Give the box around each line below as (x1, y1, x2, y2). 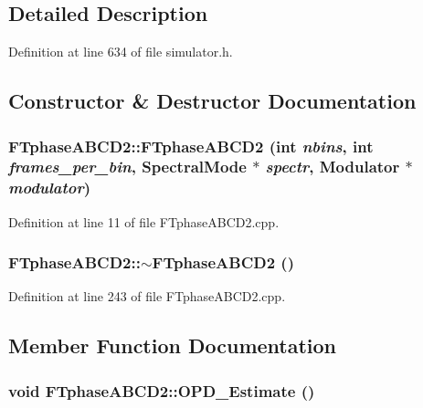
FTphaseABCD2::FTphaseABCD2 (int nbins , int (8, 134, 374, 157)
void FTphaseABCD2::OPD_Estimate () (8, 379, 315, 402)
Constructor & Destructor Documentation (8, 87, 417, 115)
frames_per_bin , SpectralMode (8, 155, 247, 178)
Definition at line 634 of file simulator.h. (8, 42, 233, 61)
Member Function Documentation (8, 331, 337, 360)
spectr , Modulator (265, 155, 400, 178)
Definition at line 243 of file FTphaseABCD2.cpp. (8, 287, 286, 306)
